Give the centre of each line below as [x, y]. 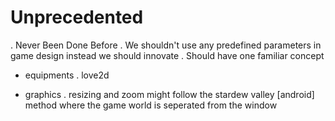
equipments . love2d [67, 75]
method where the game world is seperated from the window [151, 105]
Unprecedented [77, 17]
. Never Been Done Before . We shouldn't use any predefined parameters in [166, 45]
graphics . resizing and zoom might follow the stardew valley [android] [169, 94]
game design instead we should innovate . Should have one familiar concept [167, 55]
